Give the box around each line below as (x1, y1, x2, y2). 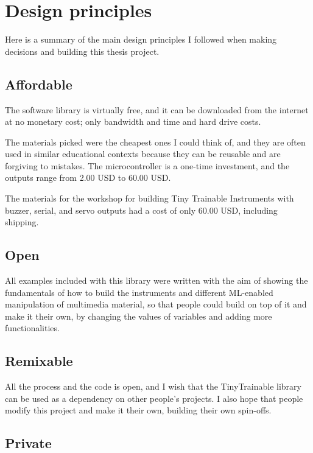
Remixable (5, 351, 73, 370)
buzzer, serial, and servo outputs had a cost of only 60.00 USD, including (5, 203, 278, 216)
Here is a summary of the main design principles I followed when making (5, 33, 277, 46)
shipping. (5, 216, 39, 228)
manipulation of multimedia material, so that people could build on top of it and (5, 298, 307, 311)
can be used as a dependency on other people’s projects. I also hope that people (5, 392, 303, 404)
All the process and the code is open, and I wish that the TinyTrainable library (5, 380, 301, 393)
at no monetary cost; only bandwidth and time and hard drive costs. (5, 115, 261, 128)
